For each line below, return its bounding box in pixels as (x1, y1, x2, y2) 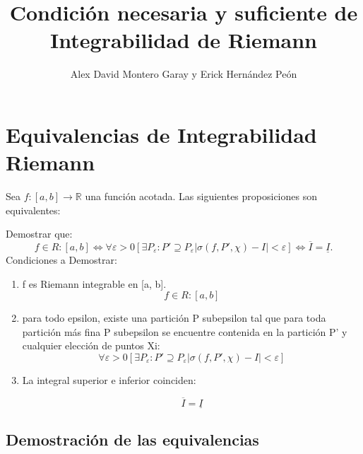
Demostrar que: (6, 226, 73, 241)
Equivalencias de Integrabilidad (6, 120, 317, 149)
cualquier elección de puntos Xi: (22, 338, 160, 353)
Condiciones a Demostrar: (6, 252, 117, 267)
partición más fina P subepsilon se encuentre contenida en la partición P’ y (22, 324, 347, 339)
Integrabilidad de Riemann (50, 25, 317, 54)
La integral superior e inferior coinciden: (22, 373, 196, 387)
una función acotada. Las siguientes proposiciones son (85, 189, 317, 204)
